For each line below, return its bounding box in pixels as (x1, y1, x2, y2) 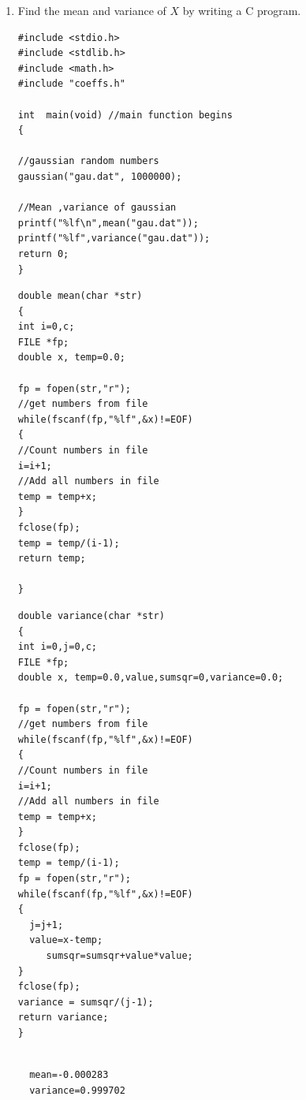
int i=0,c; (17, 321, 75, 333)
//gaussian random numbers (17, 155, 159, 167)
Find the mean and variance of (17, 2, 166, 18)
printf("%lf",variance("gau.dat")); (17, 233, 211, 244)
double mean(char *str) (17, 290, 143, 302)
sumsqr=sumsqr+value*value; (46, 950, 193, 962)
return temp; (17, 553, 86, 565)
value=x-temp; (29, 934, 103, 946)
